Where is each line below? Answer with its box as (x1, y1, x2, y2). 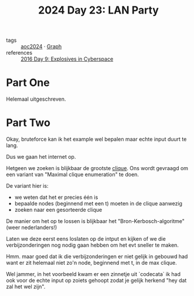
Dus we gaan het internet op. (6, 154, 76, 161)
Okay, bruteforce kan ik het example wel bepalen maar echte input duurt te (6, 136, 187, 143)
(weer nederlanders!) (6, 224, 57, 231)
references (6, 49, 33, 56)
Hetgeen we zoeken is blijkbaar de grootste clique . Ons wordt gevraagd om (6, 165, 189, 172)
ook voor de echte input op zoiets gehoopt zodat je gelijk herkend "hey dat (6, 277, 187, 284)
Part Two (6, 116, 51, 129)
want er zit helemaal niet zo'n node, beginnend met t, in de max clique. (6, 260, 177, 267)
